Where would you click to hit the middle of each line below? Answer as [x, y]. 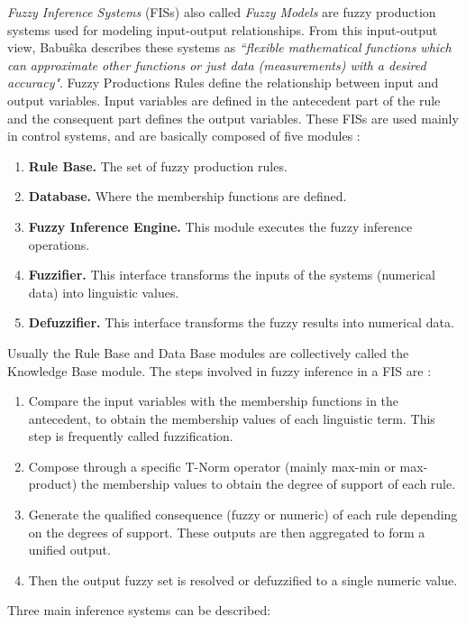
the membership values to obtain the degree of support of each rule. [268, 484]
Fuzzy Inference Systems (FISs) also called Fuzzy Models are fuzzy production [222, 12]
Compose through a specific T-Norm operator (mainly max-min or [212, 466]
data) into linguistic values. [104, 292]
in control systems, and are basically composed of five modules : [184, 136]
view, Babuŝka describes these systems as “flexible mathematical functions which [229, 47]
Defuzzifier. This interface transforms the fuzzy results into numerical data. [241, 322]
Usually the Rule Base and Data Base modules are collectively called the [208, 352]
